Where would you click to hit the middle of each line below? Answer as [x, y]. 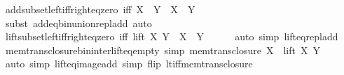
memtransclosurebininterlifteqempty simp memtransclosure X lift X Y [163, 50]
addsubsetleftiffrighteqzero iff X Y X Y [100, 9]
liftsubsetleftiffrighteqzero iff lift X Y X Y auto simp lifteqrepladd [172, 36]
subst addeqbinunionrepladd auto [78, 23]
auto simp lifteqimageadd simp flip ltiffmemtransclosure [129, 64]
